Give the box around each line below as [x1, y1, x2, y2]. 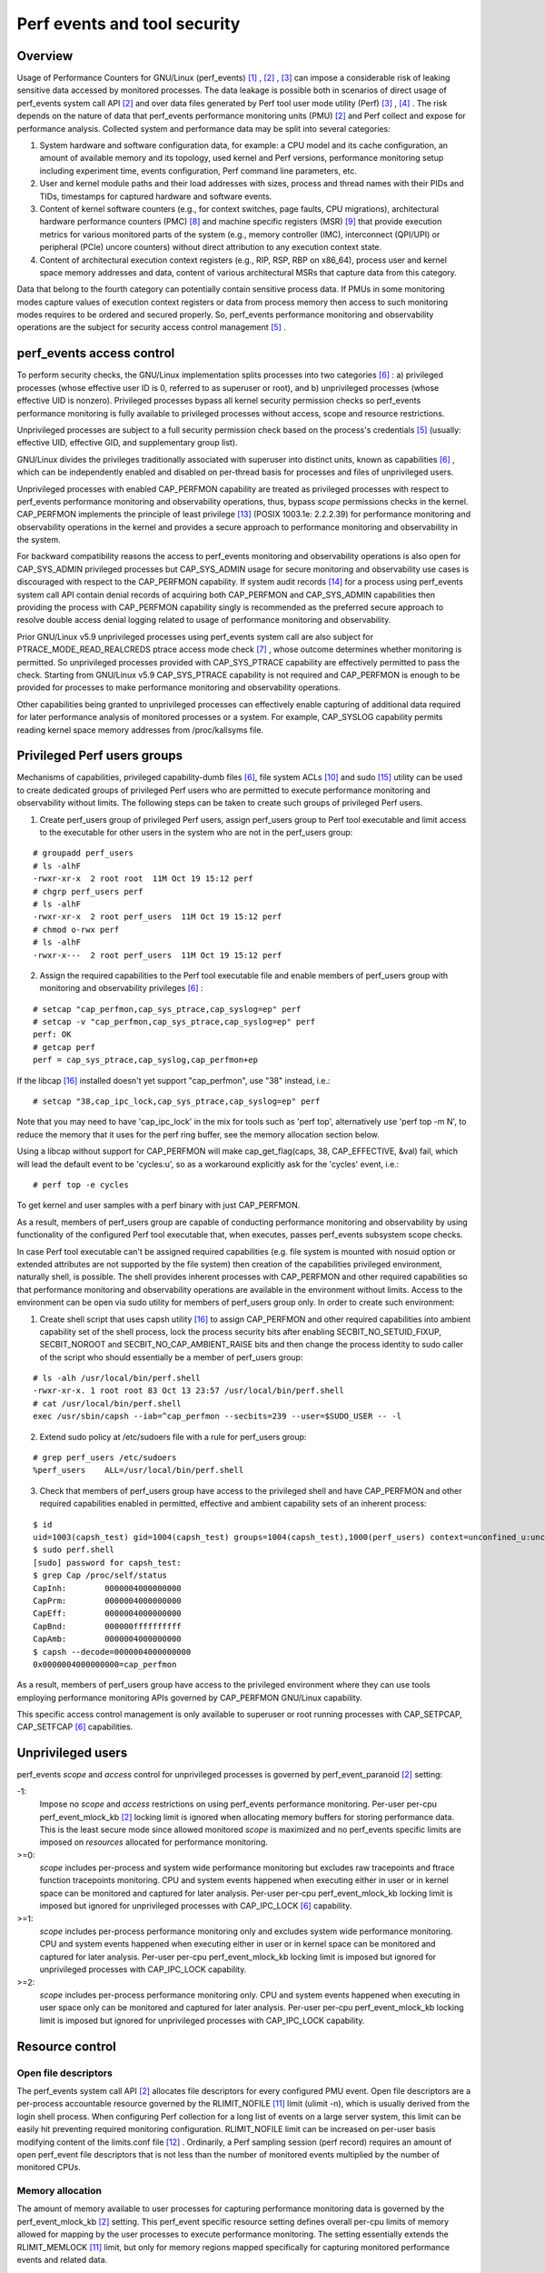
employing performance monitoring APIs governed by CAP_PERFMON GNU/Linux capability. [16, 1692, 362, 1703]
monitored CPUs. [16, 2162, 81, 2173]
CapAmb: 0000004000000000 [33, 1634, 182, 1645]
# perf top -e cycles [33, 1180, 129, 1190]
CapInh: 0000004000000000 [33, 1583, 182, 1593]
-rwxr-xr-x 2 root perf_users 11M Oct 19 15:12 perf [33, 912, 282, 922]
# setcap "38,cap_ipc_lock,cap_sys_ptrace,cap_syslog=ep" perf [33, 1096, 321, 1106]
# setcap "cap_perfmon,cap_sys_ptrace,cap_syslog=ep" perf [33, 1004, 302, 1014]
